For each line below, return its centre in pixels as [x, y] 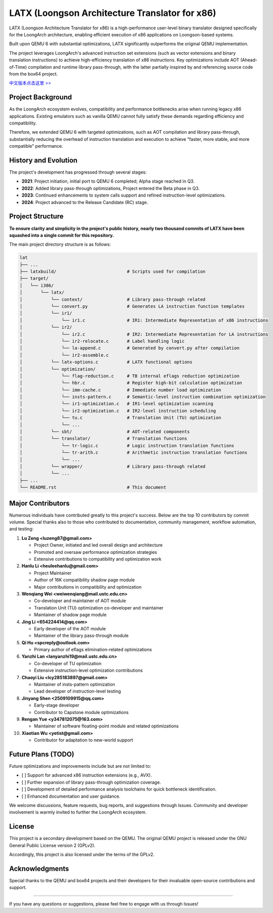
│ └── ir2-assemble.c [64, 355]
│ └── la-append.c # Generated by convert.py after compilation [130, 348]
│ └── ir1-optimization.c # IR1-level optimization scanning [116, 404]
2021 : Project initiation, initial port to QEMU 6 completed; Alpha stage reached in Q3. [108, 181]
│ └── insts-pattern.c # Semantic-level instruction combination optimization [142, 397]
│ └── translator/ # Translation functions [103, 439]
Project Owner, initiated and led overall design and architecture [99, 545]
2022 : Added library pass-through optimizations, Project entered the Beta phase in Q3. [111, 188]
